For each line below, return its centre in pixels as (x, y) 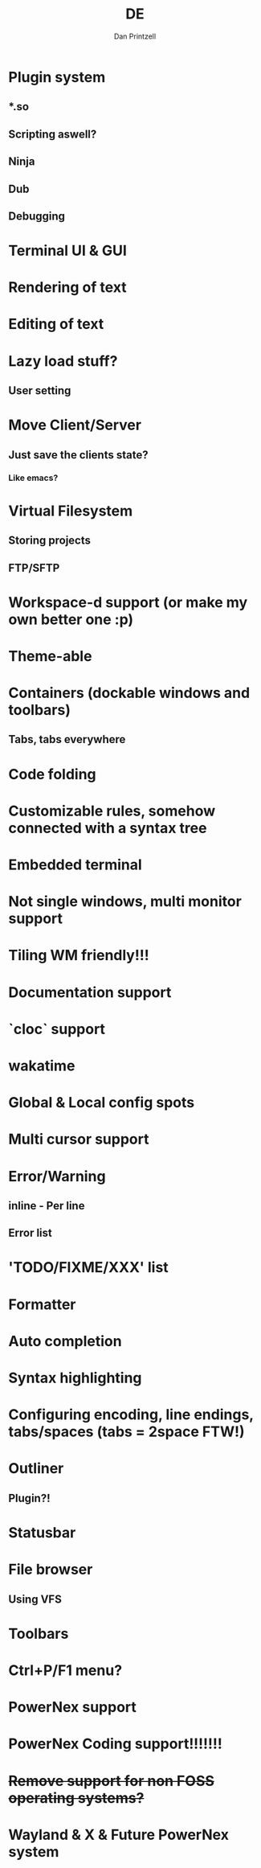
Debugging (37, 216)
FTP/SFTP (34, 568)
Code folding (52, 774)
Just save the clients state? (78, 455)
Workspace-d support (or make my (128, 602)
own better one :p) (71, 619)
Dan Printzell (135, 36)
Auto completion (65, 1341)
